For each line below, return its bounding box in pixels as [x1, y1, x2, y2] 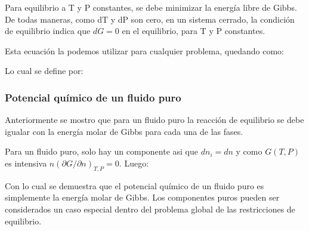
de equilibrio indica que [5, 24, 91, 37]
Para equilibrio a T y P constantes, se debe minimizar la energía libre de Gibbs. [5, 1, 297, 13]
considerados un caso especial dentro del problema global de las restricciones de [5, 202, 295, 215]
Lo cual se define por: [5, 64, 84, 77]
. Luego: [119, 156, 149, 169]
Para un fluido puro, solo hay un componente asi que [5, 145, 199, 158]
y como [236, 145, 262, 158]
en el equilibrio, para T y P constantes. [122, 24, 265, 37]
